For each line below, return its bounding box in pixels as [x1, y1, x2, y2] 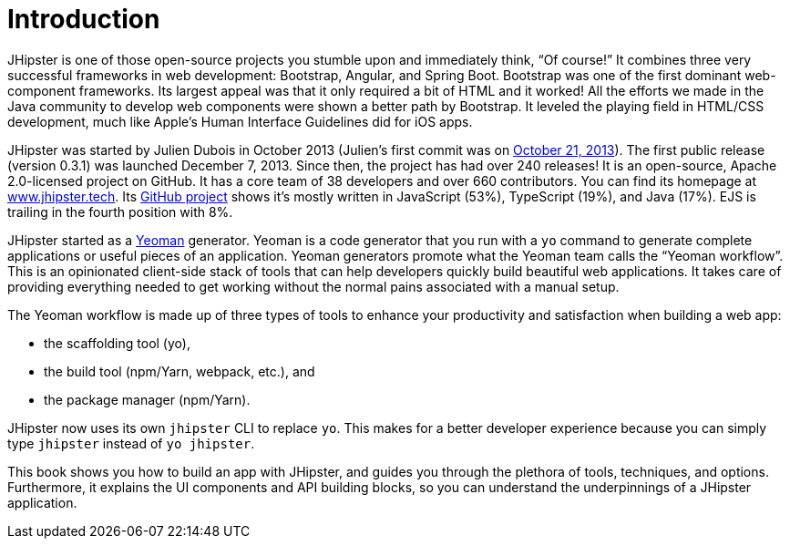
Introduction [7, 4, 160, 35]
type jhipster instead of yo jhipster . [7, 435, 255, 451]
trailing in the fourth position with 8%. [7, 203, 233, 220]
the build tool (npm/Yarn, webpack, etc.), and [44, 363, 315, 379]
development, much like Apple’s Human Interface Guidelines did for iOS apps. [7, 113, 473, 129]
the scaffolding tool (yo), [44, 335, 190, 351]
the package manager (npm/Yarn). [44, 391, 251, 407]
